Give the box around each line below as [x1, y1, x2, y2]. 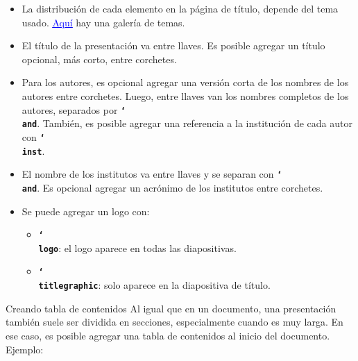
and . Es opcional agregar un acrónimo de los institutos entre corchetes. [22, 180, 323, 194]
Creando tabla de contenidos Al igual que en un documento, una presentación [6, 301, 336, 315]
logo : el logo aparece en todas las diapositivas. [38, 240, 237, 255]
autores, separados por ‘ [22, 102, 126, 117]
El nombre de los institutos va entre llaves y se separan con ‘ [22, 167, 282, 181]
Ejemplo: [6, 342, 44, 356]
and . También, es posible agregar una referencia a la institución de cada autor [22, 116, 352, 131]
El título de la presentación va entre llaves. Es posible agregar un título [22, 38, 325, 53]
